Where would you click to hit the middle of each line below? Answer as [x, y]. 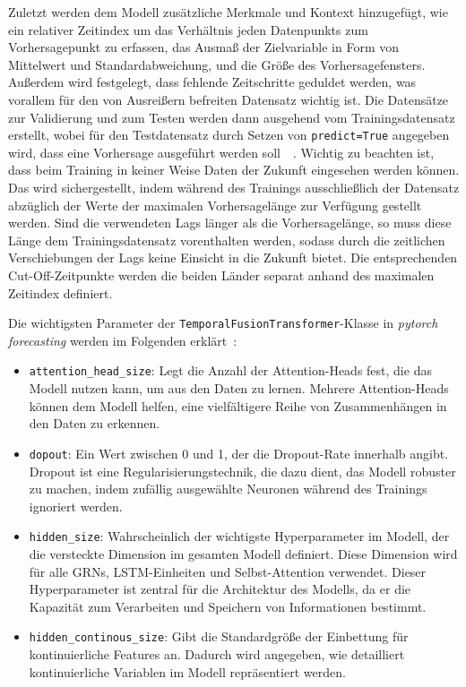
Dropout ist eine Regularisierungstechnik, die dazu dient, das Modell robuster [242, 471]
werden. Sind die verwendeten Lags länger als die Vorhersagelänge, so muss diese [230, 223]
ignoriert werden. [76, 506]
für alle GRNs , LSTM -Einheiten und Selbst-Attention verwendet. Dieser [228, 571]
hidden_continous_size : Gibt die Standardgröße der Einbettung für [219, 636]
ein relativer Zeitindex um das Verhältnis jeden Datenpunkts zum [188, 29]
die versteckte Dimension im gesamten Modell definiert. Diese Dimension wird [243, 553]
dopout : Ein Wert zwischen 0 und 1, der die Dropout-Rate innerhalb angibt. [239, 453]
